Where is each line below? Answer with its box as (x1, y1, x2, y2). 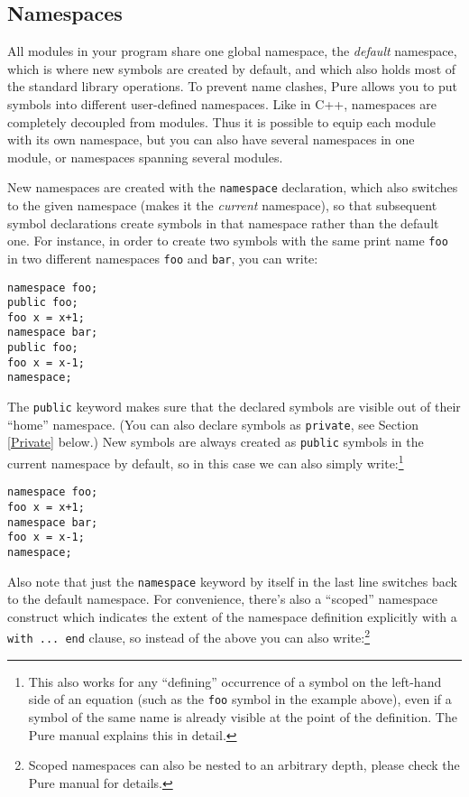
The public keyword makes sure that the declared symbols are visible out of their (7, 397, 461, 416)
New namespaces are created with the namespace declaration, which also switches (7, 178, 458, 197)
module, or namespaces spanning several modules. (7, 147, 283, 166)
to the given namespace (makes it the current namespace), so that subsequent (7, 196, 437, 215)
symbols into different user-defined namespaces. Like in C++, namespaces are (7, 94, 437, 113)
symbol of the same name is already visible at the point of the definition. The (28, 708, 457, 727)
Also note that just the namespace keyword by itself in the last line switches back (7, 571, 457, 590)
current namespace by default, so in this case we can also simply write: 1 (7, 451, 404, 472)
